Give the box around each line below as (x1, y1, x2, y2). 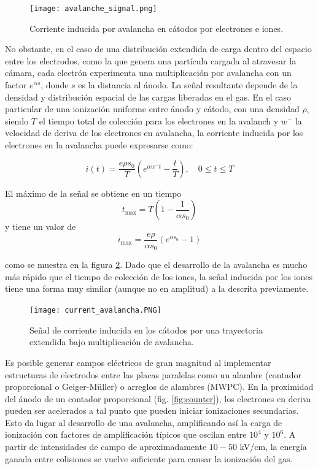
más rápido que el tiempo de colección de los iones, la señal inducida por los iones (5, 270, 313, 283)
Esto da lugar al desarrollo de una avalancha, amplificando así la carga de (5, 416, 282, 429)
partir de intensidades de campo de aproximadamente (5, 440, 207, 453)
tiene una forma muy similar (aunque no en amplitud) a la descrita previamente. (5, 282, 309, 295)
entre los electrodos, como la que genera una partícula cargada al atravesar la (5, 54, 297, 67)
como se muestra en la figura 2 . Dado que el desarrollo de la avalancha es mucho (5, 258, 308, 271)
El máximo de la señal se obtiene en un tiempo (5, 186, 182, 199)
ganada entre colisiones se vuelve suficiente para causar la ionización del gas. (5, 452, 293, 465)
